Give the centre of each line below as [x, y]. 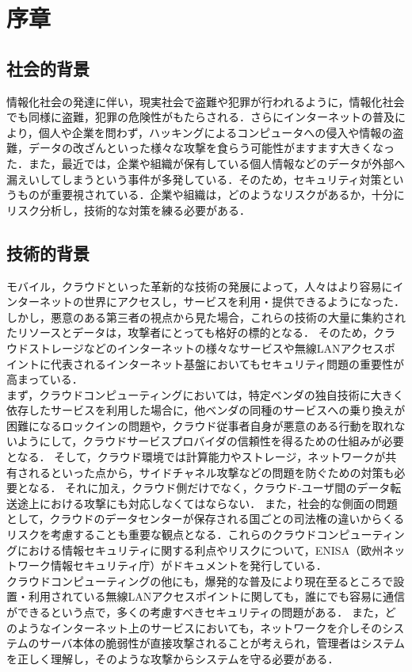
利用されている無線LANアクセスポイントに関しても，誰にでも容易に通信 [216, 596]
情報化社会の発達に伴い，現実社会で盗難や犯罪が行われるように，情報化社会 [206, 101]
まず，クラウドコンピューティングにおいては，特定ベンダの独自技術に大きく [205, 394]
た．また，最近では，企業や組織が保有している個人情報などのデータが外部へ [206, 163]
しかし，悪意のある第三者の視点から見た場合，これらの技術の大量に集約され [206, 317]
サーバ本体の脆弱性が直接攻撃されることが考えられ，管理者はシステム [222, 643]
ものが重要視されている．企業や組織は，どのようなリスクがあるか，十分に [211, 195]
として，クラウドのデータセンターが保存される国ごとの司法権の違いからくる [206, 519]
